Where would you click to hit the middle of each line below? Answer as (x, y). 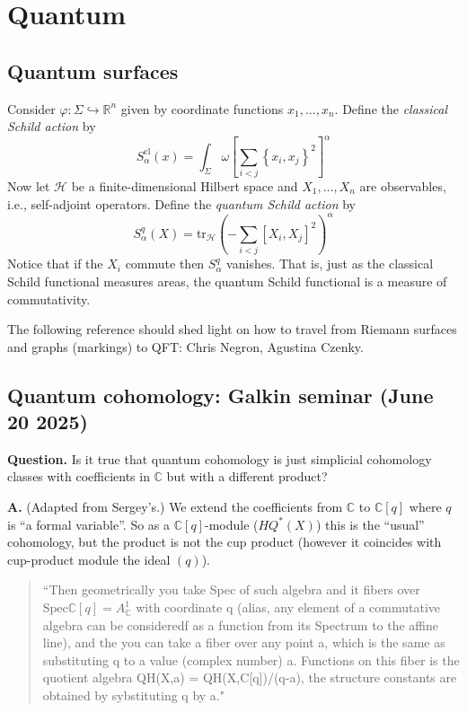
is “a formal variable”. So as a (89, 524)
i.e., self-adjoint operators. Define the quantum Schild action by (181, 203)
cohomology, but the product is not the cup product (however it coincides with (225, 542)
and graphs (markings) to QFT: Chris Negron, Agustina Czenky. (185, 346)
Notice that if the (55, 264)
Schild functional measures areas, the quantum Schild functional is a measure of (227, 281)
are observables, (403, 185)
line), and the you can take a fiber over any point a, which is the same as (244, 642)
